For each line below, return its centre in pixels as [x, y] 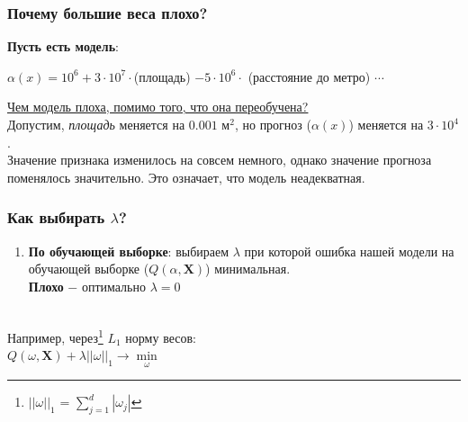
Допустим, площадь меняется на [96, 124]
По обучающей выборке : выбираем [129, 251]
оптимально [113, 286]
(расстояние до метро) [309, 76]
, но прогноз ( [273, 124]
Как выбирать [56, 217]
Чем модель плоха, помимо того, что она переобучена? [158, 107]
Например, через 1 [55, 336]
